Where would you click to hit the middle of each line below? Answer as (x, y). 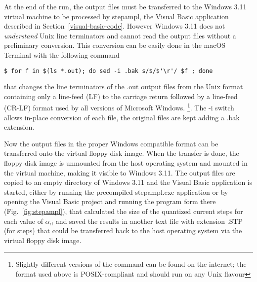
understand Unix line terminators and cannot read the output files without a (120, 35)
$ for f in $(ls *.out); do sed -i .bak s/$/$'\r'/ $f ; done (108, 71)
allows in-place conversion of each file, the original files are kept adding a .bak (122, 117)
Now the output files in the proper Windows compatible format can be (111, 143)
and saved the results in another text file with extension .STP (149, 221)
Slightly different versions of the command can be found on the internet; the (131, 264)
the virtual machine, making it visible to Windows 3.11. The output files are (120, 172)
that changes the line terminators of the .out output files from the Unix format (124, 87)
